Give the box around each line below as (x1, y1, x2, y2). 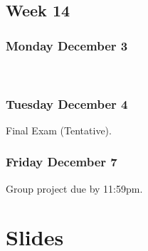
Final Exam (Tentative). (6, 122, 112, 137)
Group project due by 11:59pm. (6, 181, 143, 196)
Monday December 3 (6, 36, 128, 54)
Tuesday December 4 (6, 95, 128, 112)
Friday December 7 (6, 153, 117, 171)
